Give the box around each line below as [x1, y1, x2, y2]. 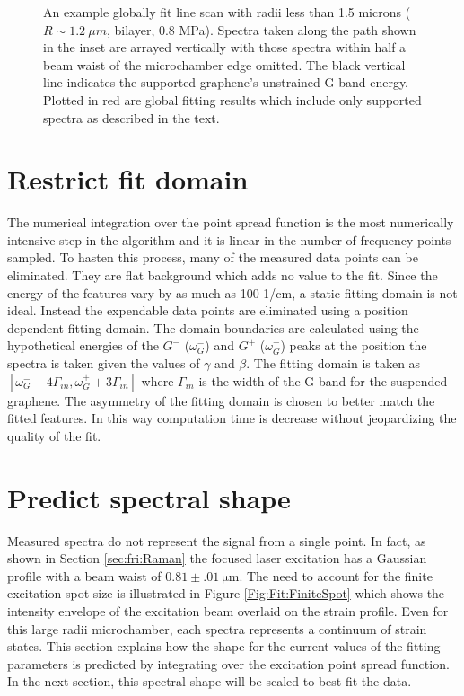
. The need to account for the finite [239, 566, 433, 585]
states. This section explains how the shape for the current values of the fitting [7, 637, 441, 656]
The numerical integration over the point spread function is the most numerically [7, 213, 454, 232]
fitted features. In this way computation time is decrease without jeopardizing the [7, 409, 457, 427]
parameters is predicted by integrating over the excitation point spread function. [7, 654, 450, 673]
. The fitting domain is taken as [246, 354, 421, 373]
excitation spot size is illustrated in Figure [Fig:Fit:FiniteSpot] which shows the [7, 584, 445, 603]
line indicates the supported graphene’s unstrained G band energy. [43, 73, 409, 92]
